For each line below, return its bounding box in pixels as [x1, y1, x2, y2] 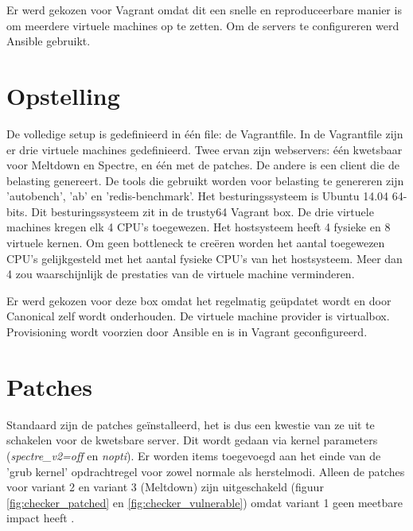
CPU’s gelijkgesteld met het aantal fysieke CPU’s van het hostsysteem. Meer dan [6, 250, 403, 266]
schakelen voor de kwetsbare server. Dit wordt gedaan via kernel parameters [6, 432, 378, 448]
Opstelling [6, 79, 120, 111]
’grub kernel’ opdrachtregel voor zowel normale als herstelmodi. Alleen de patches [6, 463, 405, 479]
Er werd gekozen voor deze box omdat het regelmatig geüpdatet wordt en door [6, 292, 392, 308]
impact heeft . [6, 510, 75, 526]
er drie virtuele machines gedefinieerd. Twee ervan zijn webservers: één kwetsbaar [6, 141, 403, 157]
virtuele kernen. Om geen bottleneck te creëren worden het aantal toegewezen [6, 234, 385, 251]
